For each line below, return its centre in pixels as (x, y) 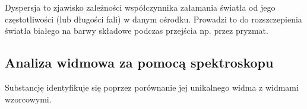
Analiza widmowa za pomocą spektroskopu (139, 62)
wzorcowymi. (28, 99)
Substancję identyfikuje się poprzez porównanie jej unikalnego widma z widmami (152, 87)
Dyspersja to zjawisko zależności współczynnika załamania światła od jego (140, 7)
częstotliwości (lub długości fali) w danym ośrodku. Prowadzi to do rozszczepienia (153, 19)
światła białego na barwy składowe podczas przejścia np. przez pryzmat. (137, 31)
